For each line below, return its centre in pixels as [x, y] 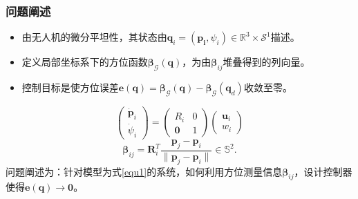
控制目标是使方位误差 [70, 87]
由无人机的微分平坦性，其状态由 [94, 37]
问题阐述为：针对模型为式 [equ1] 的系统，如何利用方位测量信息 [144, 171]
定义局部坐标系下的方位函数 [85, 62]
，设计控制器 [323, 171]
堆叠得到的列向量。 [266, 62]
